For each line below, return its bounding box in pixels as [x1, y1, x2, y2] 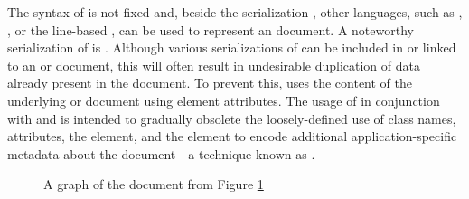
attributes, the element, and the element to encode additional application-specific [7, 127, 457, 146]
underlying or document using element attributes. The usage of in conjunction [7, 90, 440, 109]
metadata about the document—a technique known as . [7, 144, 315, 163]
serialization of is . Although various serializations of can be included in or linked [7, 38, 456, 57]
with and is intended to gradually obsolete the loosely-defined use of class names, [7, 109, 456, 128]
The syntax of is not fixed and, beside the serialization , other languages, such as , [7, 3, 463, 21]
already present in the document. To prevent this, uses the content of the [7, 73, 413, 92]
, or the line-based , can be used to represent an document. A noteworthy [7, 20, 414, 39]
